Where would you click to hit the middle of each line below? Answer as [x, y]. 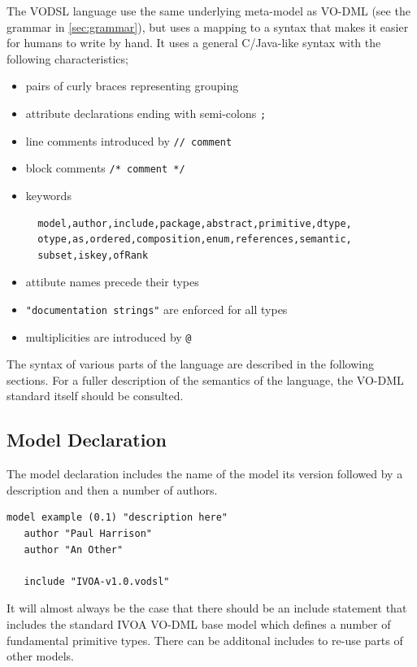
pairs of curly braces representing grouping [132, 86]
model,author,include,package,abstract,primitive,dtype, [195, 223]
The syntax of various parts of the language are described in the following [190, 364]
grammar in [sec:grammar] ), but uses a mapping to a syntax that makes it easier [208, 26]
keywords [48, 195]
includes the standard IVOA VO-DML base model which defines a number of [199, 623]
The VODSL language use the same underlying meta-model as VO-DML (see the [208, 11]
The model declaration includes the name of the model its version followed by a [205, 474]
